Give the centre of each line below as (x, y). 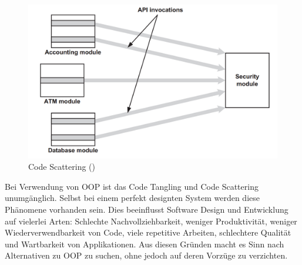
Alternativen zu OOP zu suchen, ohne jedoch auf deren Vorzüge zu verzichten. (146, 255)
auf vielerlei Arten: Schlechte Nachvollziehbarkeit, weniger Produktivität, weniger (151, 221)
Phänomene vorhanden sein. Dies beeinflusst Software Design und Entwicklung (147, 209)
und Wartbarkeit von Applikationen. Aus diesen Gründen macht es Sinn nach (145, 244)
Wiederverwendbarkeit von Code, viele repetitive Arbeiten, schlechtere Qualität (148, 232)
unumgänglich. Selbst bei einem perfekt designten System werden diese (132, 198)
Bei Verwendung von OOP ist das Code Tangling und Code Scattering (132, 186)
